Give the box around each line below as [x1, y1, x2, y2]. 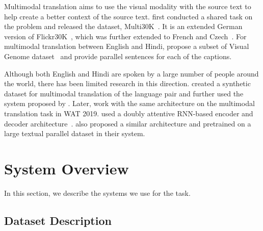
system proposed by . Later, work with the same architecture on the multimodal [4, 98, 255, 109]
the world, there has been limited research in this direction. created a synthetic [4, 78, 251, 89]
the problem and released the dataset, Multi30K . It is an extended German [4, 21, 243, 32]
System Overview [4, 158, 129, 178]
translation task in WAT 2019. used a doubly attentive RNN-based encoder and [4, 108, 253, 118]
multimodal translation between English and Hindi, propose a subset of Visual [4, 41, 249, 52]
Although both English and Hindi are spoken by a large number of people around [4, 68, 259, 79]
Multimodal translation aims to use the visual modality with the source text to [4, 1, 251, 11]
